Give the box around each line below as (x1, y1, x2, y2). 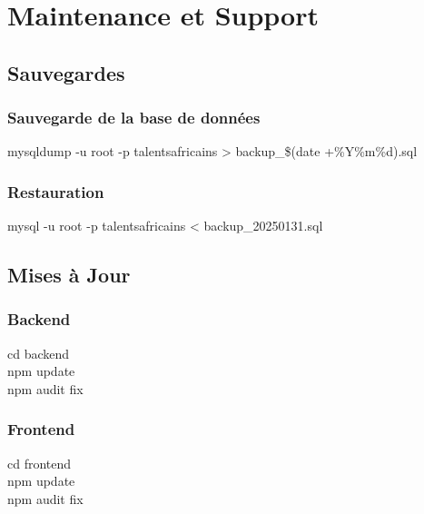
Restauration (7, 180, 104, 203)
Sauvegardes (7, 58, 125, 86)
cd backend (7, 343, 70, 362)
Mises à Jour (7, 261, 131, 289)
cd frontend (7, 453, 72, 472)
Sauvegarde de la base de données (7, 106, 261, 129)
